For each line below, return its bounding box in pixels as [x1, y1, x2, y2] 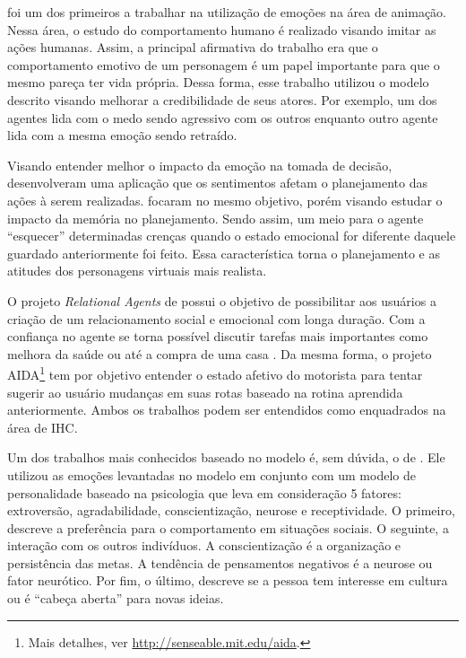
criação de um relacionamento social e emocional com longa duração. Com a [7, 309, 426, 328]
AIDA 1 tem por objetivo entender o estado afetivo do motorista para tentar [7, 363, 423, 383]
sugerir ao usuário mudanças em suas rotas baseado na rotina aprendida [7, 382, 403, 401]
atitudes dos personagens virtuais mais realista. [7, 261, 267, 280]
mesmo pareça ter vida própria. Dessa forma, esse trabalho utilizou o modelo [7, 73, 429, 92]
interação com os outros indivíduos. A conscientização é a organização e [7, 536, 401, 555]
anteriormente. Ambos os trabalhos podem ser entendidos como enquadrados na [7, 400, 446, 419]
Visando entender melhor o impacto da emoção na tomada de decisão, [7, 155, 393, 174]
